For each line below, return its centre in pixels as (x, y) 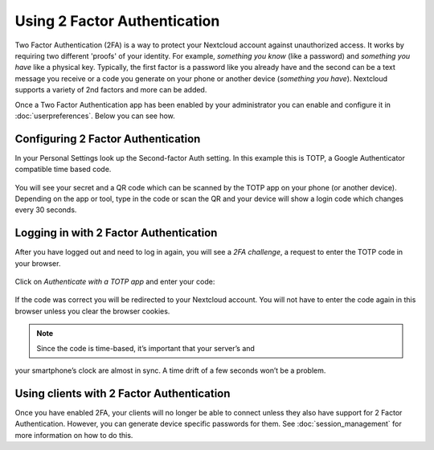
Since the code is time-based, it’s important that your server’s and (145, 348)
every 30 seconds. (46, 210)
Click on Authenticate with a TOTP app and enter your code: (115, 282)
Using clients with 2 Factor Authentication (123, 393)
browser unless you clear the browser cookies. (92, 311)
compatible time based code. (63, 170)
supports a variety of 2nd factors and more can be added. (111, 90)
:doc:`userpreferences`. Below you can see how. (95, 116)
